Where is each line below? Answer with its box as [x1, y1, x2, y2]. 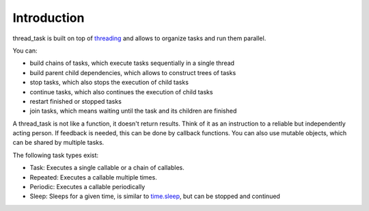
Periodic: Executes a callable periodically [29, 183, 146, 191]
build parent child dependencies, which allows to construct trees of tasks [29, 68, 236, 76]
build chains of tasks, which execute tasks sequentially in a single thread [29, 59, 235, 68]
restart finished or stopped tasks [29, 97, 122, 105]
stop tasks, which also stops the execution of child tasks [29, 79, 189, 87]
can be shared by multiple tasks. [12, 139, 105, 147]
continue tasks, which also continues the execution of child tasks [29, 87, 213, 96]
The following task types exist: [12, 151, 99, 159]
